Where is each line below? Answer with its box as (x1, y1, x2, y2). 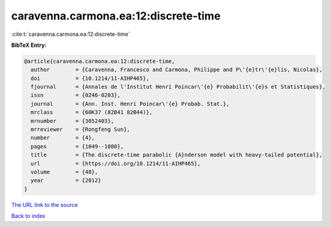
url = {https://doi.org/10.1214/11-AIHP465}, (30, 160, 201, 167)
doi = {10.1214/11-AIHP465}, (30, 75, 150, 82)
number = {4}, (30, 134, 96, 141)
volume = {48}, (30, 169, 99, 175)
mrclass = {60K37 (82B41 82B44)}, (30, 109, 153, 116)
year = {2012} (30, 177, 102, 184)
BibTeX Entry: (11, 41, 47, 49)
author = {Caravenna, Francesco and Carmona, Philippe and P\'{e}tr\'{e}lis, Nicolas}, (30, 66, 322, 73)
